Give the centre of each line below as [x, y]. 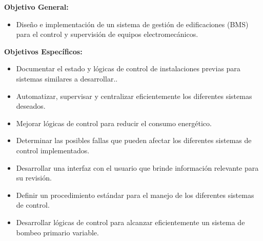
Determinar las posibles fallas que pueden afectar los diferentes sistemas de [134, 140]
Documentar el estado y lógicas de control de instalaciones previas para [128, 68]
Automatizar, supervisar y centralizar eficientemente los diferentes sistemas [134, 96]
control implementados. [53, 150]
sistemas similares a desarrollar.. [67, 78]
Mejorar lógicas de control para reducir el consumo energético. [114, 123]
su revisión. [34, 178]
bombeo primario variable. [57, 232]
